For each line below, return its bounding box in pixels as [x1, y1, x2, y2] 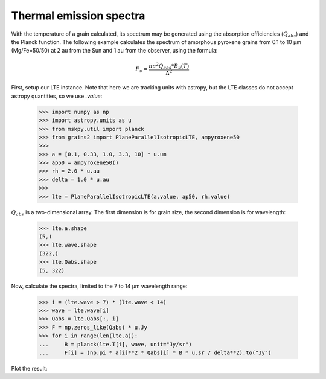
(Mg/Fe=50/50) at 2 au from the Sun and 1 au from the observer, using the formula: [11, 47, 218, 54]
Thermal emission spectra [11, 9, 145, 22]
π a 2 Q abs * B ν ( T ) [149, 61, 190, 71]
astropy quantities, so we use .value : [11, 92, 103, 100]
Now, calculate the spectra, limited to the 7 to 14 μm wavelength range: [11, 282, 188, 290]
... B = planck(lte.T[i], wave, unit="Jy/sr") [39, 341, 193, 348]
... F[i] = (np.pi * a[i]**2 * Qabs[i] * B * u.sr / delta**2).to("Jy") [39, 349, 272, 356]
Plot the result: [11, 365, 48, 372]
